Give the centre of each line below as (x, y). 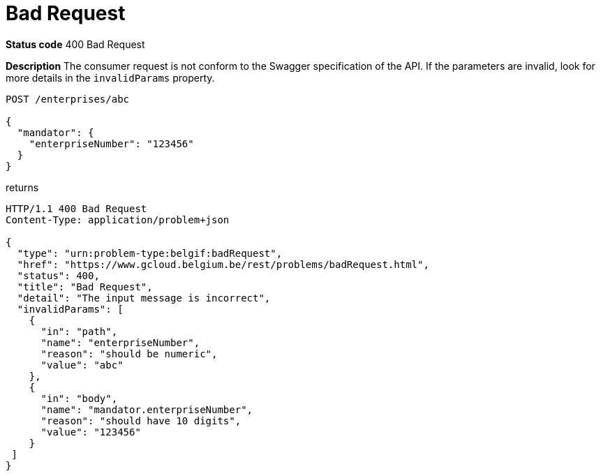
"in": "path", (79, 331)
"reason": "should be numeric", (129, 354)
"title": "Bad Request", (85, 287)
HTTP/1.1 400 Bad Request (76, 208)
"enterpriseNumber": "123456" (111, 143)
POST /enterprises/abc (68, 99)
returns (22, 187)
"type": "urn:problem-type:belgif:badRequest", (150, 253)
